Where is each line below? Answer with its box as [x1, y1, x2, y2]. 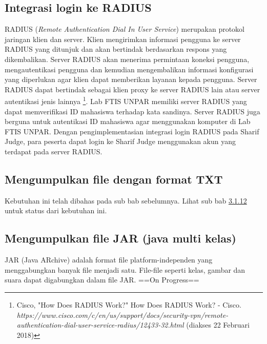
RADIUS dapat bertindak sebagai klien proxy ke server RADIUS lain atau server [5, 84, 260, 94]
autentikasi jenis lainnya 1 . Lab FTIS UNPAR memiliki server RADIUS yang [5, 94, 247, 107]
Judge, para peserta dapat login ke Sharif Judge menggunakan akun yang [5, 136, 236, 147]
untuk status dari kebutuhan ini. [5, 205, 107, 216]
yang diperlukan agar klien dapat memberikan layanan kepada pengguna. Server [5, 74, 257, 85]
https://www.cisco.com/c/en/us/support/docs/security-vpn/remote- [16, 309, 229, 320]
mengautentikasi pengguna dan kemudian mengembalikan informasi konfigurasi [5, 64, 254, 74]
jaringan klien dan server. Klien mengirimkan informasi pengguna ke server [5, 33, 241, 44]
